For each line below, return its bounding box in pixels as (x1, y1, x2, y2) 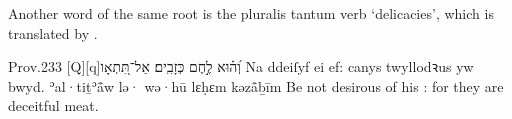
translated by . (8, 22, 98, 43)
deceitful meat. (8, 95, 99, 116)
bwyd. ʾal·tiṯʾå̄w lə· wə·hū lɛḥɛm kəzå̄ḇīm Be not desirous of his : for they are (8, 75, 504, 96)
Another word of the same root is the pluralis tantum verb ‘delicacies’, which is (8, 3, 494, 23)
